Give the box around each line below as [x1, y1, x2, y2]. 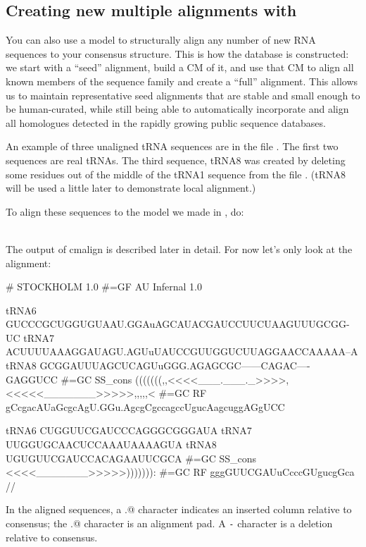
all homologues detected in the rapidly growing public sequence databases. [6, 115, 326, 130]
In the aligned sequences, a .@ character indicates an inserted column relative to [6, 502, 352, 517]
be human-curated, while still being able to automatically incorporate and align [6, 102, 349, 116]
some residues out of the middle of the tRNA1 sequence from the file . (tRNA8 [6, 166, 346, 181]
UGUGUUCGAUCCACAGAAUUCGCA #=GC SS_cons [6, 450, 257, 465]
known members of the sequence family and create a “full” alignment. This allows [6, 73, 358, 88]
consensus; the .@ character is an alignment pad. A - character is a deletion [6, 516, 333, 531]
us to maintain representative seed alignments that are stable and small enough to [6, 87, 360, 102]
